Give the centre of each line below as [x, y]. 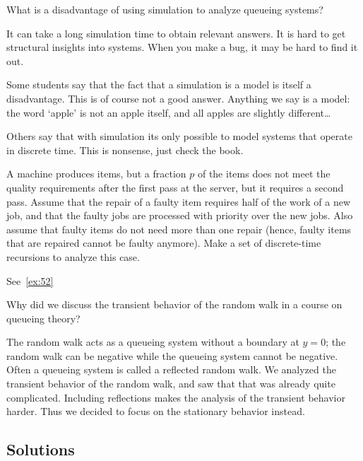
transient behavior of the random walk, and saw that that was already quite [171, 384]
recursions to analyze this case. [73, 256]
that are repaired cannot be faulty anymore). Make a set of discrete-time [164, 243]
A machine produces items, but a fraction [96, 174]
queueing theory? [43, 318]
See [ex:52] [30, 280]
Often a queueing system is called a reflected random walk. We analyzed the [171, 369]
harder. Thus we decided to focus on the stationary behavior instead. [156, 411]
